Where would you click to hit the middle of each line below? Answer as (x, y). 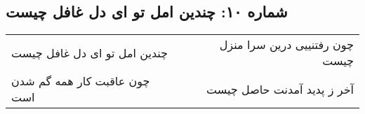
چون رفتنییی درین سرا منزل (286, 45)
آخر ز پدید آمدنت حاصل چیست (280, 89)
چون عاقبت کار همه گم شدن (81, 81)
